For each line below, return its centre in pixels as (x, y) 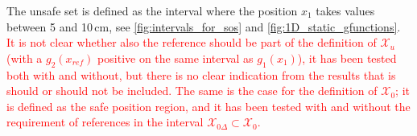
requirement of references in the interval (105, 122)
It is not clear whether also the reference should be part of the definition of (192, 42)
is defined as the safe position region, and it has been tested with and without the (208, 106)
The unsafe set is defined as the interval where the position (152, 10)
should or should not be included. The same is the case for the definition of (192, 91)
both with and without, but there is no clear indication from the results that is (201, 74)
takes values (345, 10)
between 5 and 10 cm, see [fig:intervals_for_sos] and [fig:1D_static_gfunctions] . (204, 26)
